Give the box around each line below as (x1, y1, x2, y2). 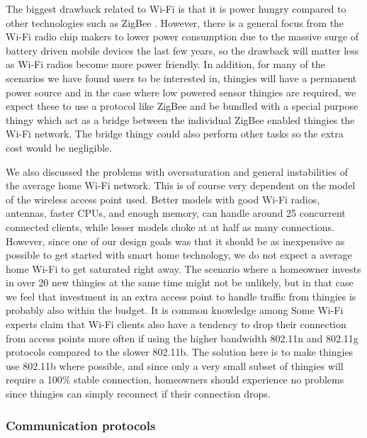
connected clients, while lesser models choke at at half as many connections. (6, 219, 334, 234)
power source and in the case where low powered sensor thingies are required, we (6, 84, 356, 99)
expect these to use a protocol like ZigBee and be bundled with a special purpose (6, 99, 358, 113)
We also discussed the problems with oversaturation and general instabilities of (6, 164, 348, 179)
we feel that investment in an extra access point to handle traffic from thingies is (6, 288, 356, 303)
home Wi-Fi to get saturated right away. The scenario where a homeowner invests (6, 261, 361, 276)
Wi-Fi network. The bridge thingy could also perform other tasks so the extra (6, 126, 344, 141)
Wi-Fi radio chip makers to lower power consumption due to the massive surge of (6, 29, 359, 44)
